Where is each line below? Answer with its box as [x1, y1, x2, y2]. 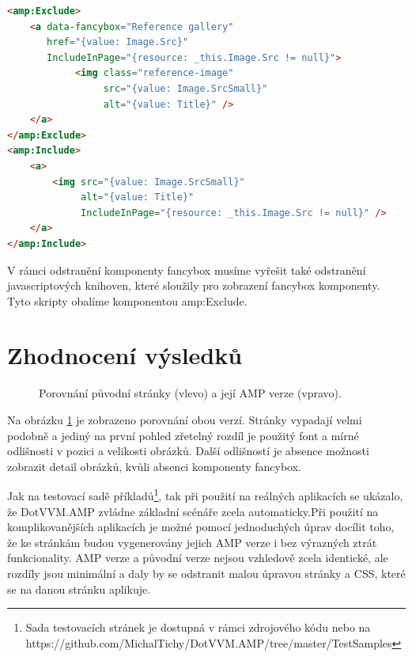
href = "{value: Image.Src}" [47, 36, 189, 48]
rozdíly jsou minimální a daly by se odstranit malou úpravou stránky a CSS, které [7, 565, 406, 581]
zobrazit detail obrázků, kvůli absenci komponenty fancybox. [7, 458, 301, 474]
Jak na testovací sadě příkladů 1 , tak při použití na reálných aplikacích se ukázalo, [7, 485, 403, 504]
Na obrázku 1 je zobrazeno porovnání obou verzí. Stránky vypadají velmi [7, 412, 362, 427]
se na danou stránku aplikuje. [7, 580, 151, 597]
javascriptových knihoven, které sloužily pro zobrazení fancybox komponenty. [7, 277, 380, 294]
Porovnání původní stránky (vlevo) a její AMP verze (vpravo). [39, 385, 342, 401]
